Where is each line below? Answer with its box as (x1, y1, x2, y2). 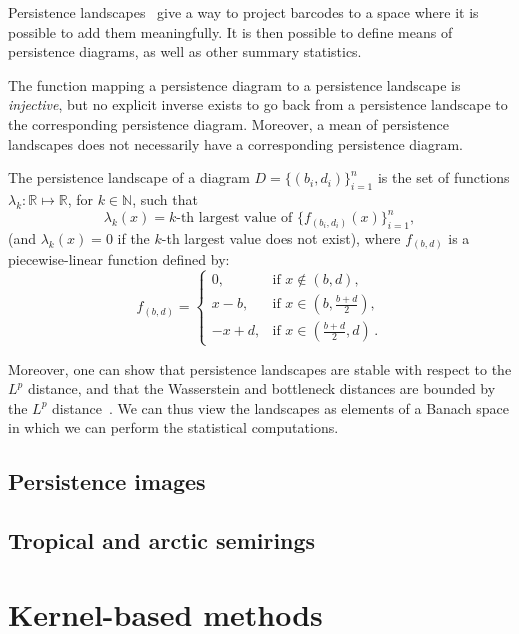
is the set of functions (377, 167, 510, 188)
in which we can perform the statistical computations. (8, 417, 339, 438)
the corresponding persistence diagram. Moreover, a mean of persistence (8, 113, 449, 134)
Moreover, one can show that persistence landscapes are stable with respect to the (8, 358, 512, 379)
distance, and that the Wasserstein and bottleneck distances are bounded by (27, 378, 496, 399)
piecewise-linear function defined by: (8, 249, 230, 270)
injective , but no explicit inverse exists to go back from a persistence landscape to (8, 94, 508, 115)
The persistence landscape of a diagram (8, 167, 250, 188)
